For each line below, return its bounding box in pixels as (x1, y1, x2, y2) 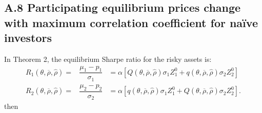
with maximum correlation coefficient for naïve (4, 14, 258, 30)
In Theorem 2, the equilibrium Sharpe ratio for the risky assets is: (4, 53, 212, 64)
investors (4, 30, 52, 46)
